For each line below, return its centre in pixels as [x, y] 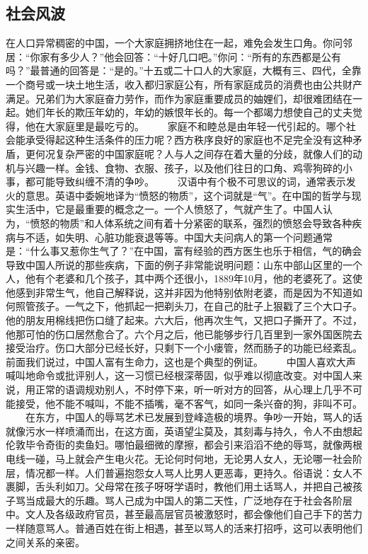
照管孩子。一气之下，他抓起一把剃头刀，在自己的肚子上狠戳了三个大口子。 [189, 306]
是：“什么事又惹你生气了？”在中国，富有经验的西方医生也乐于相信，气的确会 [184, 251]
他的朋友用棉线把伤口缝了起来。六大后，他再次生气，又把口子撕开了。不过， [184, 320]
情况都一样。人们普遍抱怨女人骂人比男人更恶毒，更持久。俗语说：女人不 [194, 472]
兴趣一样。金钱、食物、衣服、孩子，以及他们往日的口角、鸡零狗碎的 [184, 167]
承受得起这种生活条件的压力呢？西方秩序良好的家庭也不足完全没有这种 [189, 140]
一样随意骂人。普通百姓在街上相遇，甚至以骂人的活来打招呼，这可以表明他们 [184, 527]
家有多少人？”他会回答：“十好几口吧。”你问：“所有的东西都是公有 [191, 56]
